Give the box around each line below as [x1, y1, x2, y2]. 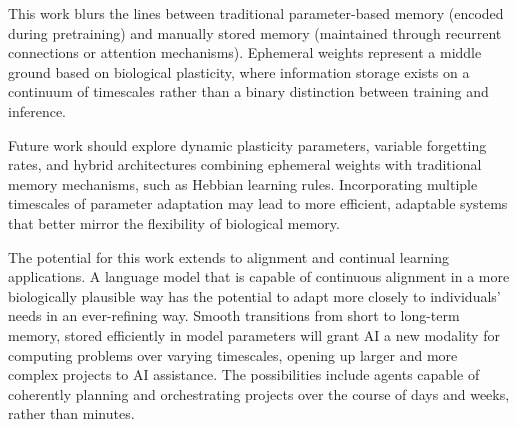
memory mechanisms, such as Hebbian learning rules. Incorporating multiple [8, 173, 478, 194]
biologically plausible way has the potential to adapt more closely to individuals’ [8, 285, 501, 306]
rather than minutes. [8, 403, 135, 424]
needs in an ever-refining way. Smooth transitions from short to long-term [8, 305, 460, 326]
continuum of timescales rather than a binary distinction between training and [8, 81, 489, 102]
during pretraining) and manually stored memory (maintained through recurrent [8, 22, 502, 43]
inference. [8, 100, 66, 121]
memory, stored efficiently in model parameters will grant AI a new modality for [8, 324, 500, 345]
